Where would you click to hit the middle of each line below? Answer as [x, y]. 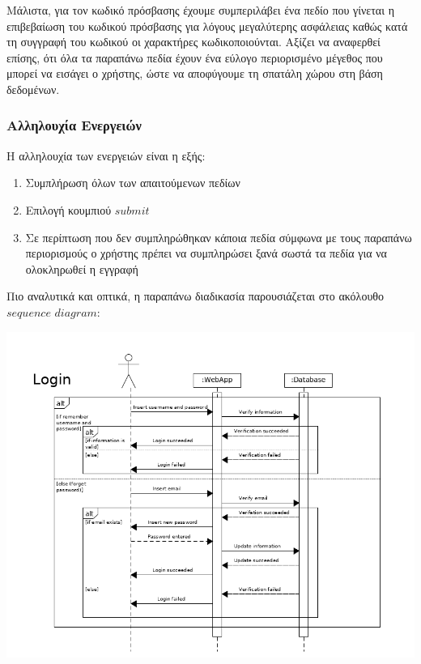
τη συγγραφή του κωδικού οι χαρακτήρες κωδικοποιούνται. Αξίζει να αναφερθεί [193, 42]
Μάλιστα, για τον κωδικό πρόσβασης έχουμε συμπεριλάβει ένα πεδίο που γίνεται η [200, 10]
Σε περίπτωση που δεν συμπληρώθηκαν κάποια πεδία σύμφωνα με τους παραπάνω [219, 237]
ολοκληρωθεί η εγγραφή [82, 268]
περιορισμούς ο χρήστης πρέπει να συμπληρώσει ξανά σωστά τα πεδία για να [206, 253]
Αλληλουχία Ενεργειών [74, 125]
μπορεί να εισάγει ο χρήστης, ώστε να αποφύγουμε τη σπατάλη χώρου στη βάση [195, 73]
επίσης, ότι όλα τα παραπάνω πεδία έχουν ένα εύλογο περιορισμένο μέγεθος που [195, 57]
